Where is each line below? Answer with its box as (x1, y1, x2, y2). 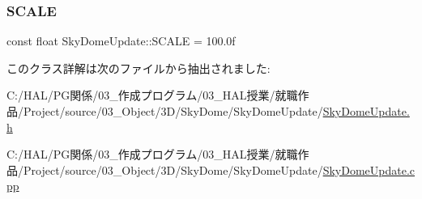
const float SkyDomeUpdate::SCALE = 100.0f (6, 32, 236, 49)
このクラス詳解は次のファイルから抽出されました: (6, 59, 271, 76)
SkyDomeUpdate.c (322, 161, 416, 178)
